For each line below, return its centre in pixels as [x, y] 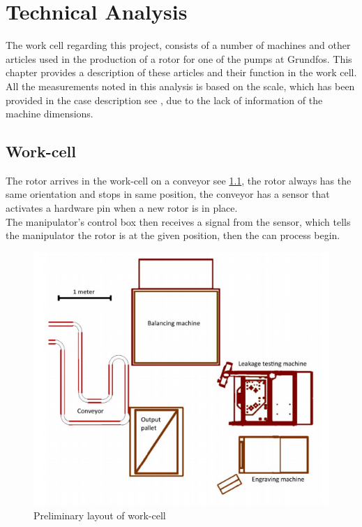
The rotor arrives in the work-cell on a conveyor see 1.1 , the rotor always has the [179, 180]
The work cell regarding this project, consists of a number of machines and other [178, 45]
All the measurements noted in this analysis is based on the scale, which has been [180, 86]
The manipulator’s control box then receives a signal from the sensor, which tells [178, 221]
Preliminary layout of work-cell [100, 515]
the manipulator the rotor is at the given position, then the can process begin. [173, 235]
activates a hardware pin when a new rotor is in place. [122, 208]
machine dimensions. [50, 114]
